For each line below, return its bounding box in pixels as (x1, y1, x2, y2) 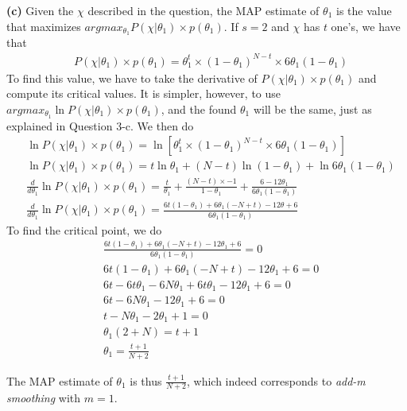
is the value (335, 2, 392, 18)
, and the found (161, 100, 237, 117)
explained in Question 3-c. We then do (6, 117, 194, 134)
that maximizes (6, 17, 81, 34)
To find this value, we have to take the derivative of (6, 69, 258, 86)
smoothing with (6, 390, 81, 406)
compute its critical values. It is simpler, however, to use (6, 85, 281, 102)
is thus (130, 372, 162, 389)
